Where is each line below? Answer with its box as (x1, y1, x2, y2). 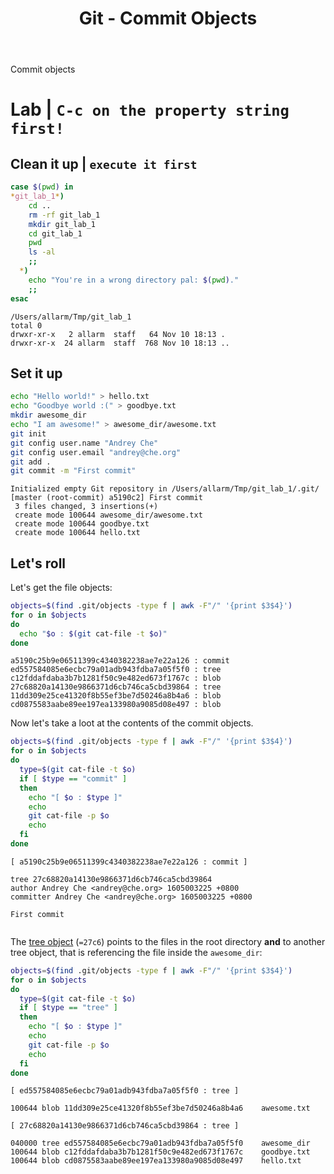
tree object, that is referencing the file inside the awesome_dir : (10, 946, 263, 958)
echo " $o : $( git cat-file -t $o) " (19, 628, 168, 639)
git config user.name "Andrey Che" (10, 438, 159, 448)
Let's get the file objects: (10, 582, 113, 594)
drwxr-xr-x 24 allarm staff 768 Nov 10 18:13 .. (10, 338, 230, 348)
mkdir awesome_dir (10, 410, 87, 421)
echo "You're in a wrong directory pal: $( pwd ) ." (28, 275, 240, 285)
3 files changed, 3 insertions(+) (14, 502, 159, 512)
